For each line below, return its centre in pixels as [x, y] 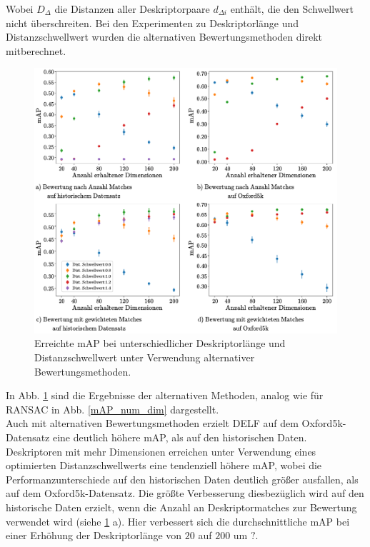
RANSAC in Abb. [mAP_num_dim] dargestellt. [112, 409]
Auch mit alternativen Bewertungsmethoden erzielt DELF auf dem [152, 423]
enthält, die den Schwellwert [292, 9]
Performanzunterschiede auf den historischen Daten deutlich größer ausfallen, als [182, 479]
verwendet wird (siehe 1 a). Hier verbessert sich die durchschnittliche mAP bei [178, 521]
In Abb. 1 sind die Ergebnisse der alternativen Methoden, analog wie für [165, 395]
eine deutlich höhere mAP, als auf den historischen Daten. [180, 437]
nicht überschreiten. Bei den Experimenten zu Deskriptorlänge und [152, 22]
